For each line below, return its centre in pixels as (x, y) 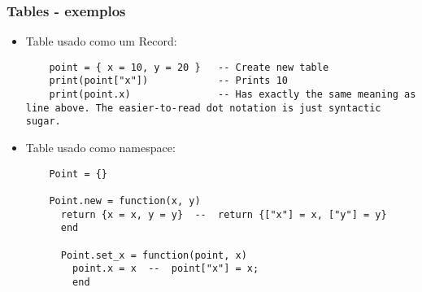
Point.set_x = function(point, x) (154, 255)
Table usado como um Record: (101, 41)
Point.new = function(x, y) (125, 201)
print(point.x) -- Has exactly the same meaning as (233, 95)
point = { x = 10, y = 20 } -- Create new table (189, 67)
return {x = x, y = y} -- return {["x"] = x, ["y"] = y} (224, 214)
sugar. (43, 122)
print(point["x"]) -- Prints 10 (168, 81)
